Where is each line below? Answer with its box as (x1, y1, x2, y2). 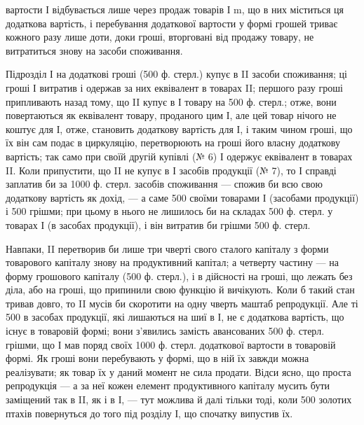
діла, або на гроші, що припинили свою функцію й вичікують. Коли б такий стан (6, 282, 355, 297)
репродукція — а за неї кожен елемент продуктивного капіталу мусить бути (6, 378, 330, 393)
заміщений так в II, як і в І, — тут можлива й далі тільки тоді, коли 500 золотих (6, 392, 352, 407)
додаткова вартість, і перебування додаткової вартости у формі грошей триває (6, 15, 338, 30)
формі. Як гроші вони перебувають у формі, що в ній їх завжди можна (6, 351, 309, 365)
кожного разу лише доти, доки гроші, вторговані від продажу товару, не (6, 29, 314, 44)
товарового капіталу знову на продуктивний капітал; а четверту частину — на (6, 255, 339, 270)
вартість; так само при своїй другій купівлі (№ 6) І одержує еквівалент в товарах (6, 148, 353, 163)
